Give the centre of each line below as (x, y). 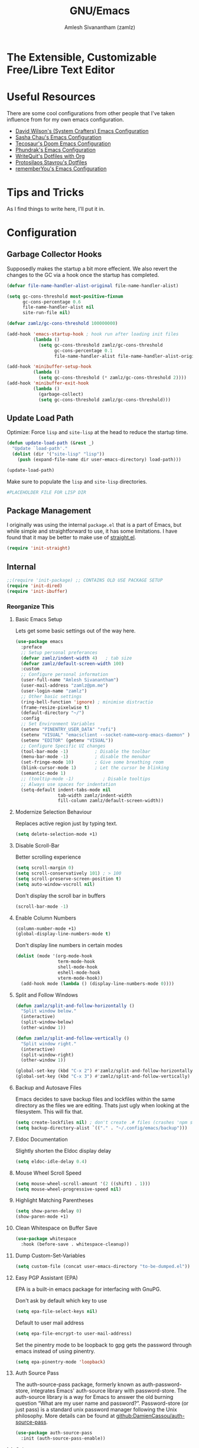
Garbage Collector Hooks (54, 254)
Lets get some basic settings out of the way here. (75, 631)
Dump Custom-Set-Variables (50, 1255)
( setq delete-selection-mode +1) (56, 834)
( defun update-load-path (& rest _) (50, 443)
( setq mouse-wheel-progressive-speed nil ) (68, 1189)
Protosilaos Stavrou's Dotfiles (51, 162)
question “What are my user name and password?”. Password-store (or (102, 1403)
